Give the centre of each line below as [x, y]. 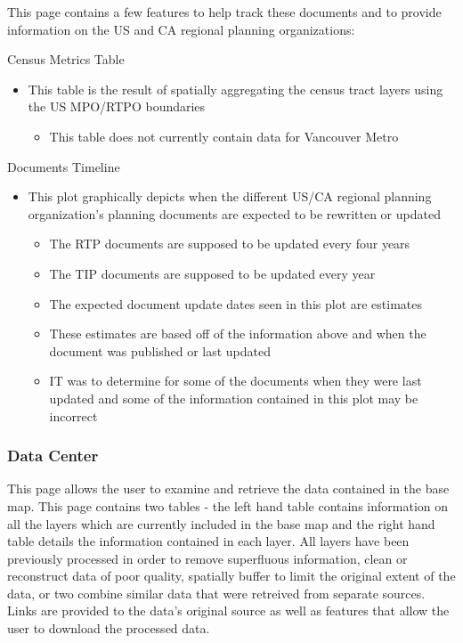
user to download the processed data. [109, 628]
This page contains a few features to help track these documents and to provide [224, 12]
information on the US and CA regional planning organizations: [181, 29]
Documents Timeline [64, 166]
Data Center [53, 456]
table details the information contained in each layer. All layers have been [208, 541]
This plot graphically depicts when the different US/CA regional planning [230, 196]
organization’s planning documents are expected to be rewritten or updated [234, 213]
